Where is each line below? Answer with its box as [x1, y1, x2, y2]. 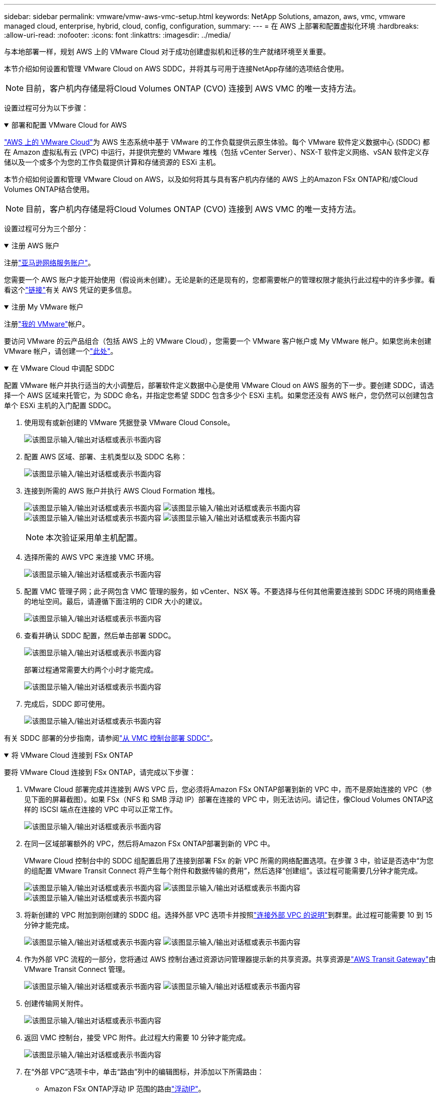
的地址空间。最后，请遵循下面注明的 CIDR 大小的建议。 [24, 597, 206, 606]
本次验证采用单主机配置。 [46, 533, 143, 543]
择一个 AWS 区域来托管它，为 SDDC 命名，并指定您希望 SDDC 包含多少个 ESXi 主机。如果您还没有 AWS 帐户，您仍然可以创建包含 [4, 391, 434, 400]
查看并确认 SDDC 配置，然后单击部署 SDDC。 [24, 631, 175, 640]
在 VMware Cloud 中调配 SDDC [11, 364, 115, 372]
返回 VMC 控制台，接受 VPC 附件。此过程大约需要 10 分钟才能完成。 [24, 1033, 250, 1042]
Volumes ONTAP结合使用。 [4, 185, 94, 193]
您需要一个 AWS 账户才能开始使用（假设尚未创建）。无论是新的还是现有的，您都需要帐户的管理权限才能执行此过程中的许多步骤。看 [4, 275, 435, 284]
